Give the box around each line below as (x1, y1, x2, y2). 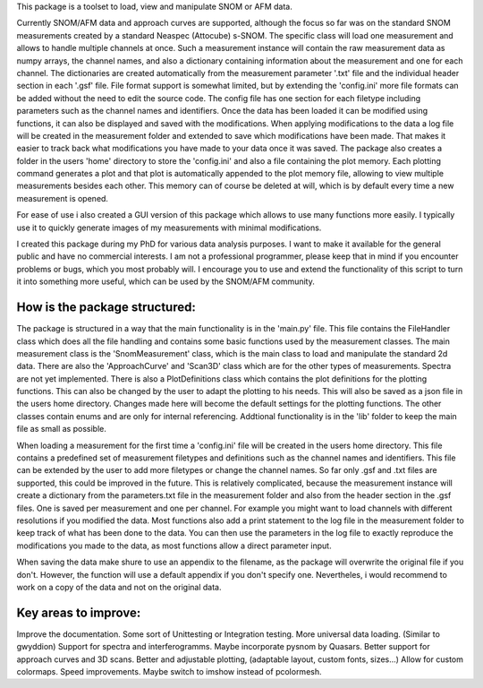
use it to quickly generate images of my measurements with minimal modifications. (16, 222, 322, 233)
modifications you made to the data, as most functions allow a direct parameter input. (16, 540, 332, 551)
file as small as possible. (16, 424, 106, 434)
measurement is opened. (16, 193, 109, 203)
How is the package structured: (16, 300, 196, 315)
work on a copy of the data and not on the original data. (16, 581, 222, 592)
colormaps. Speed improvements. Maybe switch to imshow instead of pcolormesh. (16, 666, 322, 676)
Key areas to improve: (16, 605, 141, 620)
